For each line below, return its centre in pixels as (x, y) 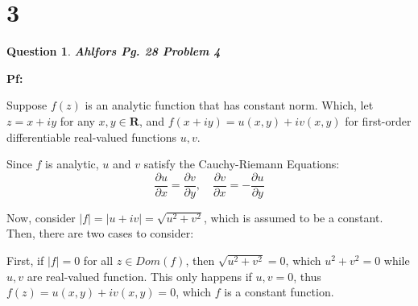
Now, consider (41, 217)
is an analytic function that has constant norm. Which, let (229, 105)
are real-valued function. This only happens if (139, 276)
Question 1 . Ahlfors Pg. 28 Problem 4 (114, 51)
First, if (25, 260)
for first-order (378, 120)
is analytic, (72, 164)
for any (77, 120)
